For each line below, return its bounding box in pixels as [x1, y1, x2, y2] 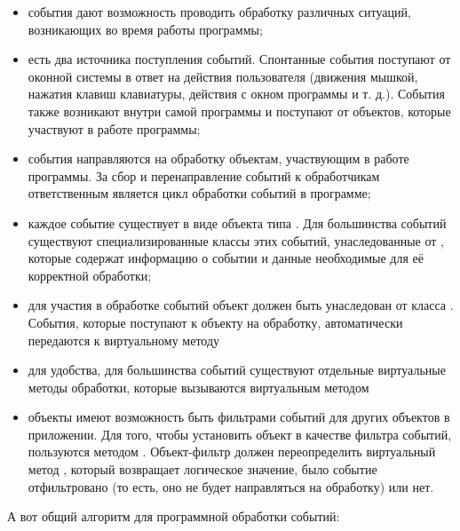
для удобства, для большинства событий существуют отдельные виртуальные [28, 361, 446, 379]
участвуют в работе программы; [28, 119, 201, 138]
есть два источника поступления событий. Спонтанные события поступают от [28, 50, 451, 68]
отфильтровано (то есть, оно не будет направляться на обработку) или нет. [28, 477, 434, 495]
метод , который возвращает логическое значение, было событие [28, 460, 377, 479]
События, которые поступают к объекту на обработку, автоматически [28, 313, 403, 331]
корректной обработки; [28, 265, 152, 284]
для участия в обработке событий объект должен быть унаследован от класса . [28, 296, 454, 314]
